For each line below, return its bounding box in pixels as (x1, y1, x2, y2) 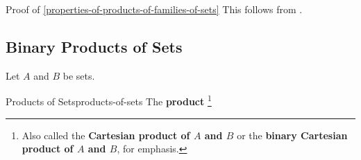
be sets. (62, 68, 95, 82)
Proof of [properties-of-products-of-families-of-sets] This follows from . (6, 2, 303, 16)
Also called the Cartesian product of (22, 127, 190, 142)
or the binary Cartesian (237, 127, 348, 142)
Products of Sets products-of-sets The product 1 (6, 92, 212, 109)
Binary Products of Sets (6, 35, 183, 57)
